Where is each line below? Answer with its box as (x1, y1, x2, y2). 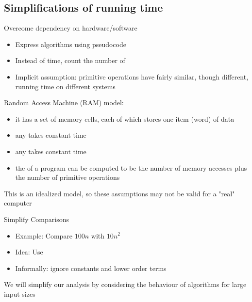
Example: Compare (15, 230, 73, 240)
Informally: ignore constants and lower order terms (15, 263, 167, 273)
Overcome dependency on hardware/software (4, 23, 137, 33)
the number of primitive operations (15, 172, 120, 182)
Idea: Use (15, 247, 43, 257)
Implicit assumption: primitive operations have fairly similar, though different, (15, 71, 249, 81)
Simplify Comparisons (4, 214, 69, 224)
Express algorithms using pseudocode (15, 39, 126, 49)
